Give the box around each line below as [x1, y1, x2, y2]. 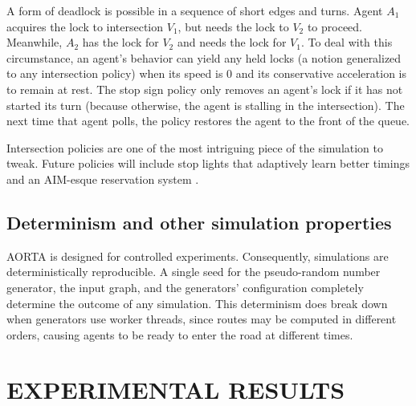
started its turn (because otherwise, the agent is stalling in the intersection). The [6, 96, 405, 113]
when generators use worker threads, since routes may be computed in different [6, 311, 397, 327]
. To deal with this [300, 34, 393, 51]
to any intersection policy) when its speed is [6, 65, 223, 82]
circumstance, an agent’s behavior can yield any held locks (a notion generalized [6, 49, 402, 66]
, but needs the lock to [177, 18, 289, 35]
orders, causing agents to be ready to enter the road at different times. [6, 326, 353, 343]
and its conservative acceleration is [235, 65, 406, 82]
